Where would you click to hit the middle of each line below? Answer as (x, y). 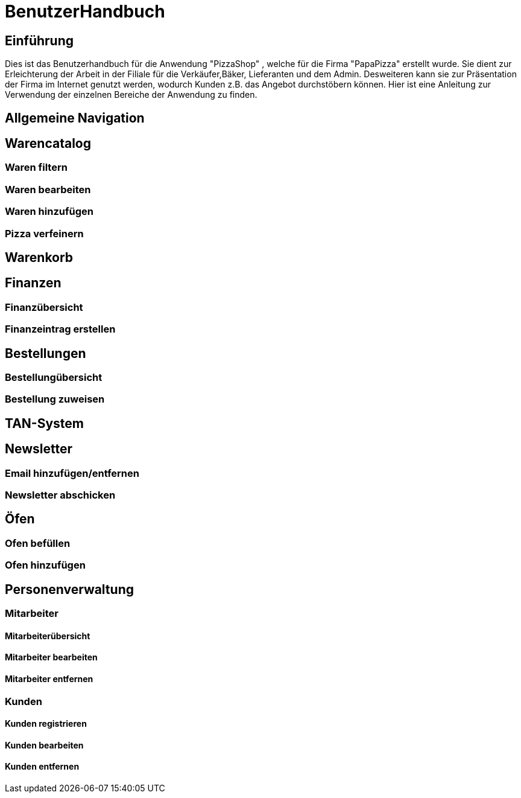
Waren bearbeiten (48, 189)
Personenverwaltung (69, 589)
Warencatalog (48, 144)
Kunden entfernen (42, 767)
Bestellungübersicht (54, 378)
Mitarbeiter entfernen (49, 678)
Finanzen (33, 283)
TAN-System (44, 423)
